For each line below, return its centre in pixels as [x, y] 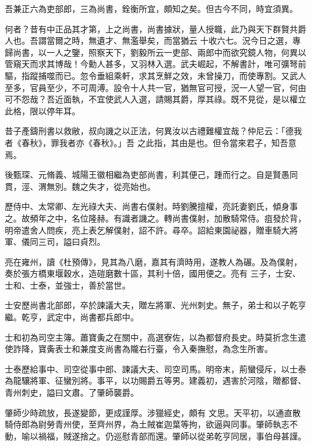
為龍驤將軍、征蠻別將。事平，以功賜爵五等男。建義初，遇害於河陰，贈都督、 [155, 380]
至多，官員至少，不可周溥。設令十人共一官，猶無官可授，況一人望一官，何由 [155, 87]
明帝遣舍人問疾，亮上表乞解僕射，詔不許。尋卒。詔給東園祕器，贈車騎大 [147, 230]
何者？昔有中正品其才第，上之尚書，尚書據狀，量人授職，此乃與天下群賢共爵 [155, 28]
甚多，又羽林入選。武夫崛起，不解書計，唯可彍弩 [201, 64]
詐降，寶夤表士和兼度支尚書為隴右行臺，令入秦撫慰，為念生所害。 [143, 349]
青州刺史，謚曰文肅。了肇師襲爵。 [72, 392]
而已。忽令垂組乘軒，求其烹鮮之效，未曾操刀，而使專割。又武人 [180, 75]
